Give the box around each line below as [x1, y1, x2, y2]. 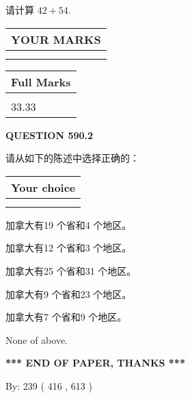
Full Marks [11, 73, 71, 90]
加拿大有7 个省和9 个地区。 [5, 310, 127, 324]
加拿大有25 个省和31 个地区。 [5, 263, 137, 277]
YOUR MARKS [11, 31, 101, 47]
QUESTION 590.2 [5, 127, 94, 142]
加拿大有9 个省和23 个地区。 [5, 286, 132, 301]
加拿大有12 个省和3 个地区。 [5, 240, 132, 255]
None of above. [5, 332, 68, 347]
